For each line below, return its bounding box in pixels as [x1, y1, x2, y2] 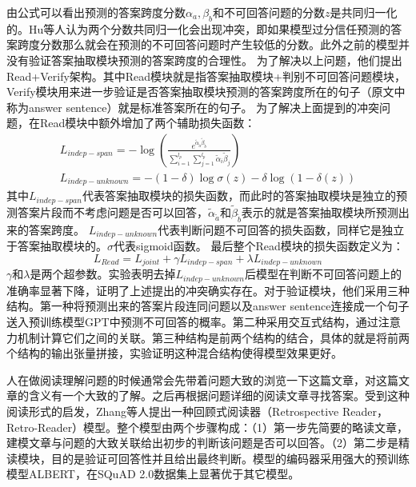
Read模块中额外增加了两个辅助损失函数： [39, 114, 256, 131]
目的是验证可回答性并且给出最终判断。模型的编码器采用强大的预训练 [50, 449, 410, 466]
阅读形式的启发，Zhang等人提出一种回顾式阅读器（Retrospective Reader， [6, 403, 388, 419]
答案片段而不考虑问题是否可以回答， [17, 204, 208, 221]
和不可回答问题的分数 [213, 4, 326, 20]
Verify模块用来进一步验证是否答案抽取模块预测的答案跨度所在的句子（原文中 [6, 83, 406, 100]
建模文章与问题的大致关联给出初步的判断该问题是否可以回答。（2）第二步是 [6, 434, 398, 451]
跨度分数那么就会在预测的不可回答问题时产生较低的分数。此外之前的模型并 [17, 36, 410, 53]
